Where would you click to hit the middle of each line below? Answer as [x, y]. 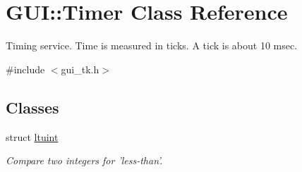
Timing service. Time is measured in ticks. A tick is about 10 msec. [152, 45]
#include [25, 69]
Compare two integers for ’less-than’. [84, 160]
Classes [32, 107]
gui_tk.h [80, 69]
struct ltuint [32, 136]
